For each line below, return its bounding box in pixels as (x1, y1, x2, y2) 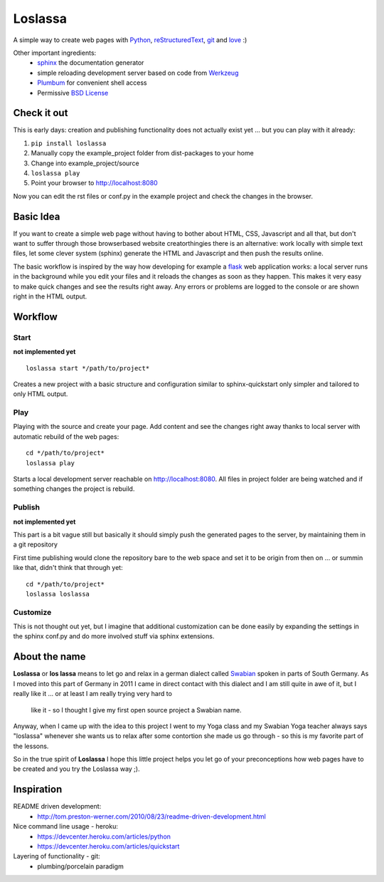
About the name (13, 650, 86, 663)
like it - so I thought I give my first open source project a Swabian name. (31, 705, 242, 714)
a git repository (13, 540, 58, 549)
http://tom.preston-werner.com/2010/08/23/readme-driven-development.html (37, 812, 266, 821)
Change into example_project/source (31, 159, 139, 167)
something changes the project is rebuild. (13, 484, 135, 493)
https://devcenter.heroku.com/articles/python (37, 832, 171, 841)
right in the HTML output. (13, 292, 87, 301)
